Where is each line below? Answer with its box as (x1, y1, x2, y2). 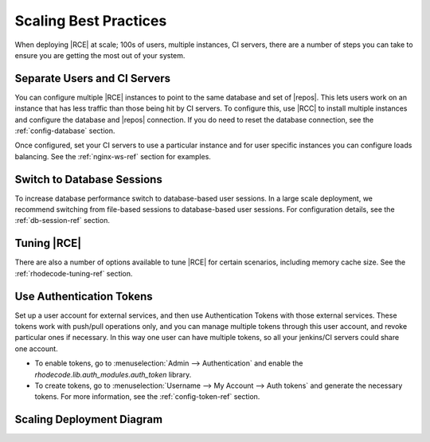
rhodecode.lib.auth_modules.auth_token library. (34, 370, 192, 379)
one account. (14, 343, 59, 354)
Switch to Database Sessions (14, 172, 162, 186)
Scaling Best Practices (14, 12, 167, 29)
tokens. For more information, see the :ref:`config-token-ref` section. (34, 392, 260, 401)
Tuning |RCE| (14, 237, 82, 250)
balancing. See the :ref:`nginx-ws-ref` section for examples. (14, 151, 211, 161)
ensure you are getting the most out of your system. (14, 50, 186, 60)
